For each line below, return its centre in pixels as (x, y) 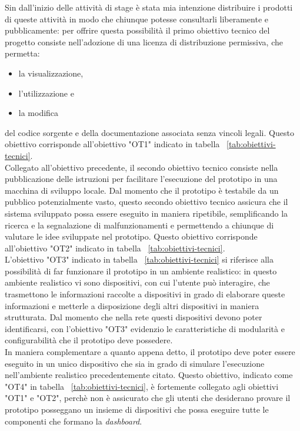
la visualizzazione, (51, 73)
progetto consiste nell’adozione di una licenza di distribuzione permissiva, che (144, 42)
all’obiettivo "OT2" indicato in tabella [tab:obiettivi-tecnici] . (115, 248)
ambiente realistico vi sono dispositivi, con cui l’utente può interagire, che (137, 282)
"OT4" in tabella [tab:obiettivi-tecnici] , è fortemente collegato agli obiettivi (142, 386)
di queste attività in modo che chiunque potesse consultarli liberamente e (136, 19)
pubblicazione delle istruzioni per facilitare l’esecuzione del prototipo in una (141, 179)
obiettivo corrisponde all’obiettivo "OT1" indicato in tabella (112, 144)
